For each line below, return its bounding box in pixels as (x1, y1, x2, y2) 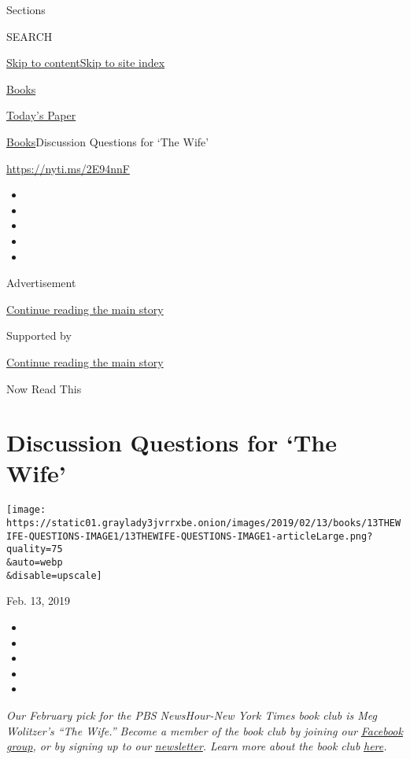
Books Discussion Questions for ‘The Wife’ (6, 133, 209, 149)
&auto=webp (6, 557, 63, 569)
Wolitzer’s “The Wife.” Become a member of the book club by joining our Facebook (6, 722, 403, 739)
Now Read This (6, 380, 82, 396)
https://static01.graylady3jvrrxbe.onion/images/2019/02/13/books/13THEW (6, 518, 401, 529)
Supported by (6, 327, 72, 344)
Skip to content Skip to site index (6, 54, 165, 71)
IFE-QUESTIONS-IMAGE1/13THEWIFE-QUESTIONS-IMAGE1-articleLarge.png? (6, 530, 373, 542)
